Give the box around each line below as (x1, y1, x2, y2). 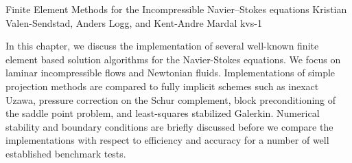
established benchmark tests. (5, 146, 126, 160)
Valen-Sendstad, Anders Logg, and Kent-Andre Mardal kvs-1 (5, 15, 262, 30)
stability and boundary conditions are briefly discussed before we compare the (5, 119, 333, 133)
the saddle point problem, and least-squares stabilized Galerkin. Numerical (5, 106, 320, 120)
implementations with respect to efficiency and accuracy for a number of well (5, 133, 329, 147)
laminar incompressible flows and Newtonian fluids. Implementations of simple (5, 65, 336, 80)
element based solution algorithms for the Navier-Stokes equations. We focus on (5, 52, 341, 66)
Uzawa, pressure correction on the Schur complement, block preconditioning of (5, 92, 336, 107)
